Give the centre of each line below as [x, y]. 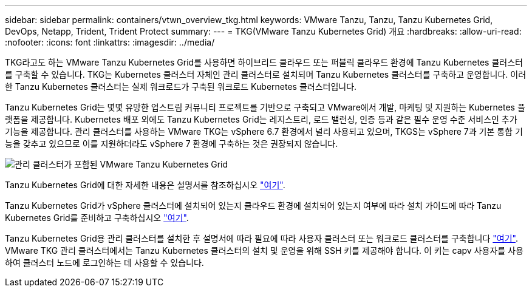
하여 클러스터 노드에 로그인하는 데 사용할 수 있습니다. [104, 263]
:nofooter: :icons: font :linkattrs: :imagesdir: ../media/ [110, 42]
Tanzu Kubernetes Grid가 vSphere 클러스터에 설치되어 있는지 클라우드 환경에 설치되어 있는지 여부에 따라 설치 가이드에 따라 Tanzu [253, 205]
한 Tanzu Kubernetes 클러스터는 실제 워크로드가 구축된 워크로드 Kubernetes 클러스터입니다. [181, 87]
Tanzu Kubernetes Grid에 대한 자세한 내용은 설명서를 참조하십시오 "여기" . [145, 185]
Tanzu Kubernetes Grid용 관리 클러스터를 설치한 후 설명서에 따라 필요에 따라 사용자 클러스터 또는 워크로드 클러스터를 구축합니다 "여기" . [261, 238]
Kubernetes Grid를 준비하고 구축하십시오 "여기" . [97, 218]
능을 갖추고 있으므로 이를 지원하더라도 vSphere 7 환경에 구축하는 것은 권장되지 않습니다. [172, 144]
